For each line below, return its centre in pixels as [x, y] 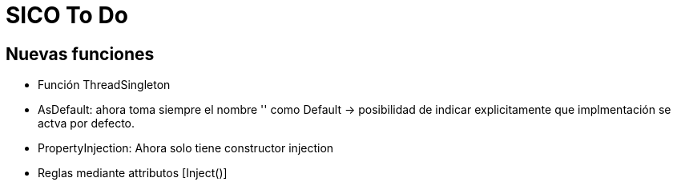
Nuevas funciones [80, 54]
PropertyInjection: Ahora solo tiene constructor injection [186, 148]
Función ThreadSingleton [104, 85]
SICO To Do [67, 15]
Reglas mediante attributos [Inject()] [133, 173]
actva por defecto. [87, 123]
